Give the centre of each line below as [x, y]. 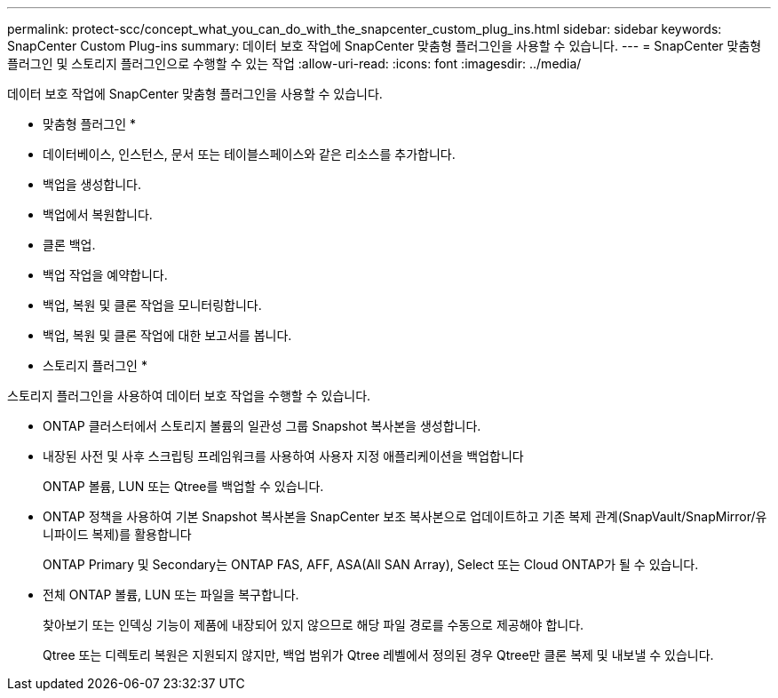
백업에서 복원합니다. [98, 214]
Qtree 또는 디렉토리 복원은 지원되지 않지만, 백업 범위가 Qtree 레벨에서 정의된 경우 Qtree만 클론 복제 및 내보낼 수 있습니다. [378, 655]
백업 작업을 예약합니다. [105, 275]
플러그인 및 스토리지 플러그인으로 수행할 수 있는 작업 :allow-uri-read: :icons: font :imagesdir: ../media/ [294, 63]
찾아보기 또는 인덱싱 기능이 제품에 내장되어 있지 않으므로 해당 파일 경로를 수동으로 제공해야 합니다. [314, 625]
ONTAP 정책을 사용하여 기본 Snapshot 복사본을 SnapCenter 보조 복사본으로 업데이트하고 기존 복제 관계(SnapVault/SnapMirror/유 [405, 516]
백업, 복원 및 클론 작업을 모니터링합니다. [152, 305]
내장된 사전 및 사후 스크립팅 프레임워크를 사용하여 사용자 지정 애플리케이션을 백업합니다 [283, 456]
